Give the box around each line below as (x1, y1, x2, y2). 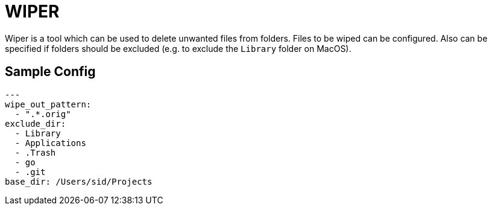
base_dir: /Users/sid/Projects (5, 176, 153, 186)
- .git (14, 167, 46, 177)
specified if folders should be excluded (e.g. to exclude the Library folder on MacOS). (5, 43, 352, 54)
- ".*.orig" (14, 109, 71, 119)
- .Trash (14, 147, 56, 157)
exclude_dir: (5, 118, 66, 129)
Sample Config (5, 64, 96, 80)
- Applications (14, 138, 86, 148)
